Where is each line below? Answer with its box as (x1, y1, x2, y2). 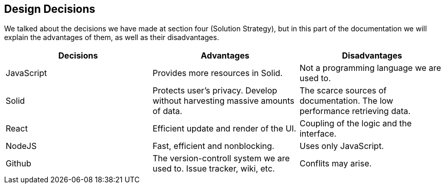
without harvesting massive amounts (152, 96, 294, 106)
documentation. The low (299, 96, 394, 106)
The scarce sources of (299, 85, 387, 96)
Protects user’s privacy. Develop (152, 85, 277, 96)
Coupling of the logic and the (299, 118, 412, 129)
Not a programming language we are (299, 63, 441, 73)
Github (6, 158, 31, 169)
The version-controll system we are (152, 153, 290, 164)
